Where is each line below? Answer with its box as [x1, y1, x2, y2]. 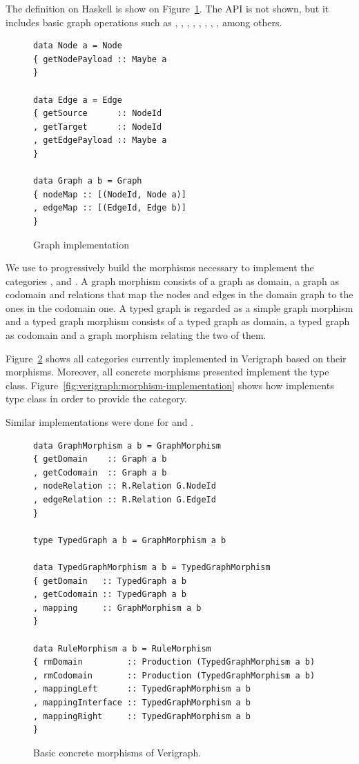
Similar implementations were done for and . [6, 415, 194, 429]
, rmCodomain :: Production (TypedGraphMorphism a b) [33, 670, 316, 680]
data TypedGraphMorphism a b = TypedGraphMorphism [33, 562, 271, 572]
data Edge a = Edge [33, 95, 122, 105]
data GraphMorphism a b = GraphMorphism [33, 440, 222, 451]
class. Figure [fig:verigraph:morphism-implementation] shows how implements [6, 378, 334, 392]
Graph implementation [33, 237, 129, 251]
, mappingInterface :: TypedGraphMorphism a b [33, 697, 251, 707]
